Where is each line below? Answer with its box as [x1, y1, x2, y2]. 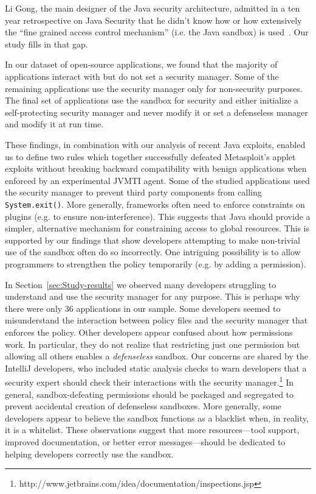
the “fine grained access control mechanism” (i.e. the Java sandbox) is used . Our [5, 26, 309, 38]
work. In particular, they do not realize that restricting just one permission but [5, 337, 300, 350]
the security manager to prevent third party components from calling [5, 186, 262, 199]
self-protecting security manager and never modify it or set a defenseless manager [5, 105, 308, 118]
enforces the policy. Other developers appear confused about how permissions [5, 325, 293, 338]
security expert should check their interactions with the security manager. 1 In [5, 374, 294, 388]
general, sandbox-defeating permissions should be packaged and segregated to [5, 387, 294, 400]
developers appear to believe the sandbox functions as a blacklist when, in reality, [5, 411, 309, 424]
